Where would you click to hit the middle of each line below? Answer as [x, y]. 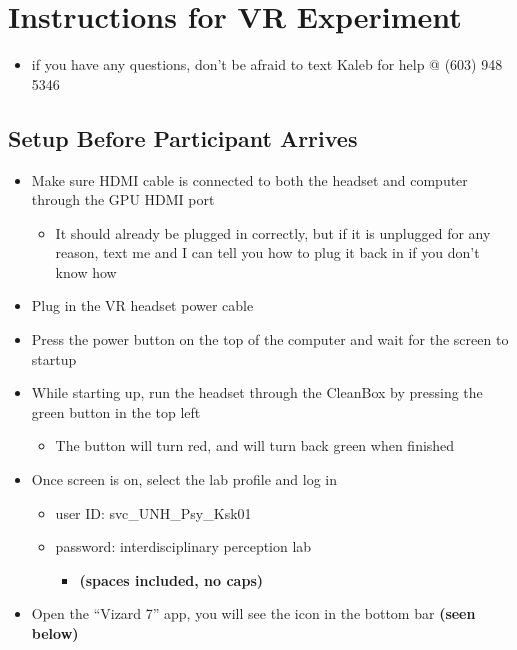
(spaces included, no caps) [171, 579]
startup [54, 358]
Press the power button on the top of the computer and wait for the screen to [270, 339]
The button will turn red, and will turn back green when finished [255, 445]
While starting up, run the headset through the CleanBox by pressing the [257, 392]
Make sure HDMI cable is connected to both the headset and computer [249, 179]
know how [86, 271]
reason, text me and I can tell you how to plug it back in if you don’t [267, 252]
